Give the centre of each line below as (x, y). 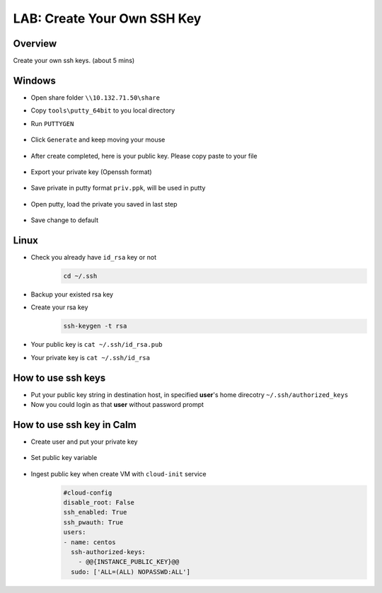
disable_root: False (99, 503)
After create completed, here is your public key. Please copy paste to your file (144, 156)
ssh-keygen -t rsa (95, 326)
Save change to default (65, 220)
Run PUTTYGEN (52, 123)
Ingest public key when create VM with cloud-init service (118, 473)
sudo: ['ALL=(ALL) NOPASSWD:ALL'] (131, 572)
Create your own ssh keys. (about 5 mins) (74, 61)
